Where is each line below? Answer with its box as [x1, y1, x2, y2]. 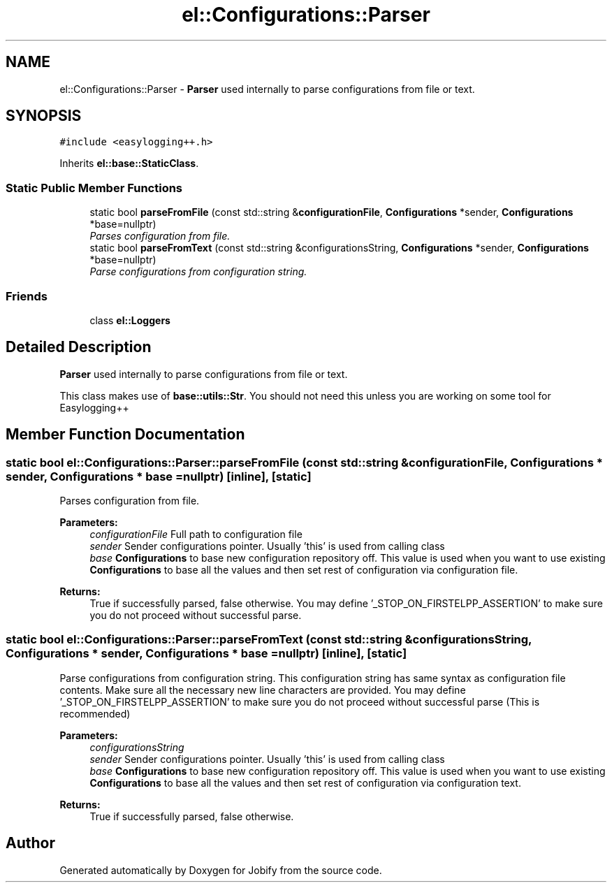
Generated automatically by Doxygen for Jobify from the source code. [59, 864, 382, 876]
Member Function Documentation [6, 425, 245, 444]
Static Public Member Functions [6, 180, 183, 195]
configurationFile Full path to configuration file [89, 528, 303, 540]
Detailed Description [6, 338, 152, 356]
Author [6, 834, 55, 852]
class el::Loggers [89, 314, 170, 326]
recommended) [59, 707, 131, 720]
